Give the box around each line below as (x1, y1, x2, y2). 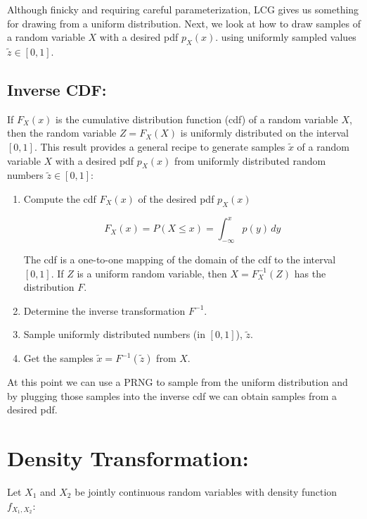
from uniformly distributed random (174, 153, 326, 168)
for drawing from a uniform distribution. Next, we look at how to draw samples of (7, 15, 361, 30)
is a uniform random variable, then (77, 265, 227, 280)
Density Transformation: (7, 443, 249, 472)
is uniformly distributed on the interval (180, 125, 349, 140)
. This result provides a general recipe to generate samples (34, 139, 285, 154)
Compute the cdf (23, 191, 96, 206)
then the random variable (7, 125, 117, 140)
